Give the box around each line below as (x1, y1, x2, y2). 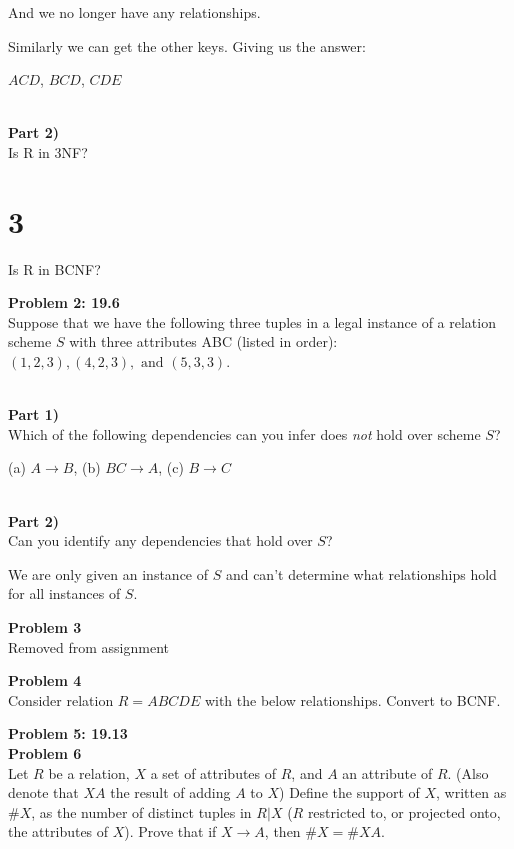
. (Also (447, 762, 489, 783)
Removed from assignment (8, 636, 169, 657)
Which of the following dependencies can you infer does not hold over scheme (8, 423, 481, 444)
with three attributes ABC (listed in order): (69, 331, 338, 352)
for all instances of (8, 583, 121, 604)
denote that (8, 782, 79, 803)
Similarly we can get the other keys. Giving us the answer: (8, 35, 366, 56)
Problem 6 (8, 742, 82, 763)
